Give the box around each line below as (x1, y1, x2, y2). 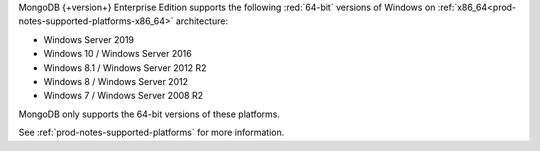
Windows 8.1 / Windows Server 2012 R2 (43, 61, 207, 74)
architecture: (175, 15, 229, 27)
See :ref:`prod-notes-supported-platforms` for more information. (18, 126, 285, 139)
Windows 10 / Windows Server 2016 (43, 48, 192, 60)
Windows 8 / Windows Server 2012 (43, 75, 189, 87)
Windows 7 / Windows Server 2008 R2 (43, 90, 204, 102)
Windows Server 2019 (43, 33, 135, 45)
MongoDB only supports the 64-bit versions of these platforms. (18, 108, 280, 120)
